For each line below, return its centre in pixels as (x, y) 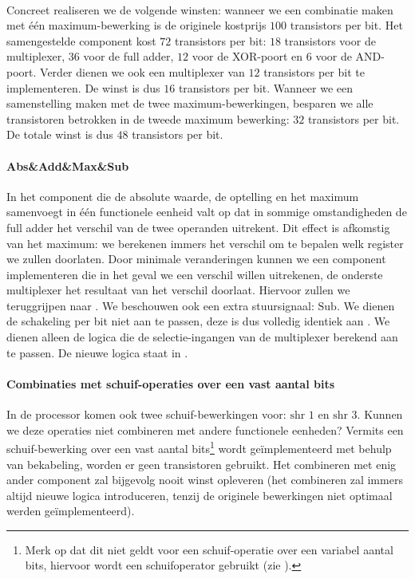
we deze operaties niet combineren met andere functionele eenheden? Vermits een (205, 429)
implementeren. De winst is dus (83, 87)
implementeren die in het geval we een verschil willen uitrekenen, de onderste (195, 274)
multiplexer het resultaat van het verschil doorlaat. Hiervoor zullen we (178, 290)
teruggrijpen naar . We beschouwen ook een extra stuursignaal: (160, 305)
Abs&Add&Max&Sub (68, 165)
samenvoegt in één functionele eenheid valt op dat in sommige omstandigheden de (207, 212)
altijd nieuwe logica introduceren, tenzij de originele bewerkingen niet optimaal (200, 495)
